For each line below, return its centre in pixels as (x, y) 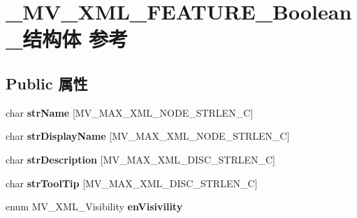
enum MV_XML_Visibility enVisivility (94, 206)
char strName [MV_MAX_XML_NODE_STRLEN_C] (130, 112)
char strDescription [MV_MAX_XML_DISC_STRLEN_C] (140, 159)
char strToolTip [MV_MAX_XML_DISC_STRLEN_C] (132, 183)
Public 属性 (47, 83)
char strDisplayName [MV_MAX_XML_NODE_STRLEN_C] (148, 136)
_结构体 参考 (67, 39)
